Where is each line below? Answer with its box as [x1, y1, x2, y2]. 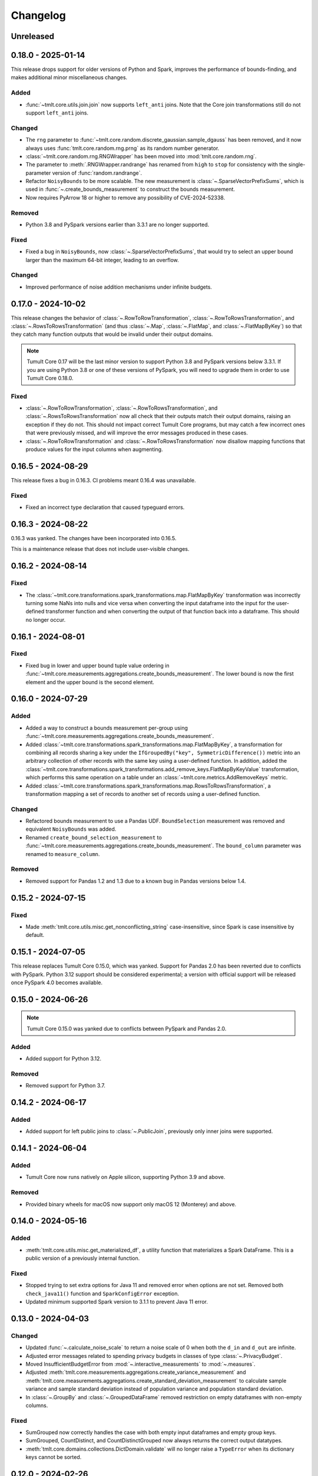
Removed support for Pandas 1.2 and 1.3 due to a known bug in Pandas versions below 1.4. [25, 877, 246, 884]
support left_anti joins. [25, 109, 88, 116]
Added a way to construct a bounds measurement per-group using [25, 724, 188, 732]
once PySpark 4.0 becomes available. [11, 979, 103, 986]
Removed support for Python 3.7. [25, 1082, 106, 1089]
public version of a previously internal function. [25, 1255, 140, 1262]
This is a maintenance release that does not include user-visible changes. [11, 546, 190, 553]
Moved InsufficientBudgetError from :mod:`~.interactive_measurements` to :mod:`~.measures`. [25, 1360, 256, 1367]
